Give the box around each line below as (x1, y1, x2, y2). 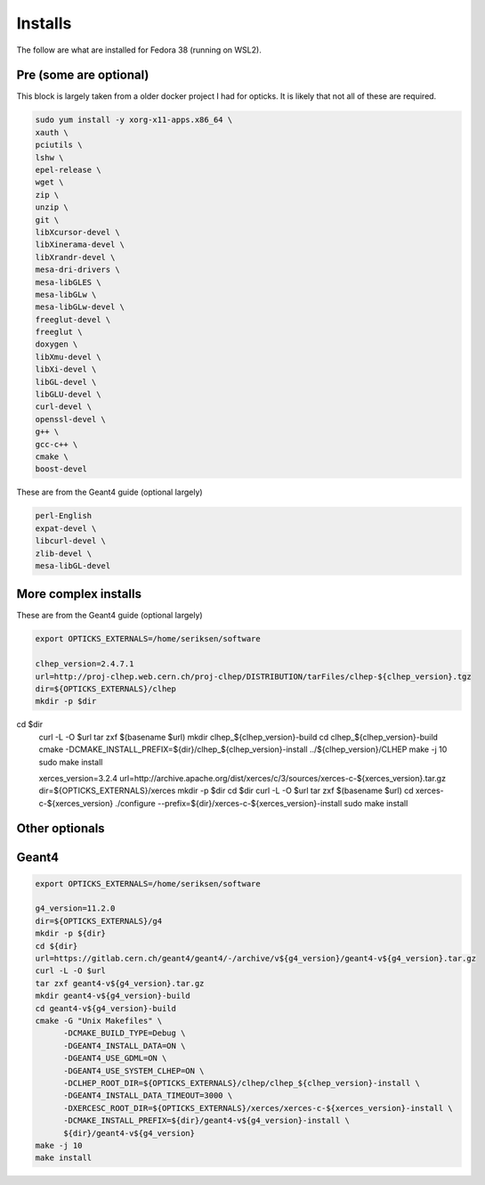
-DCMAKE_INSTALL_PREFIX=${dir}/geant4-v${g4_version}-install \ (63, 1116, 351, 1126)
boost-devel (35, 464, 88, 474)
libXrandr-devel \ (35, 252, 116, 262)
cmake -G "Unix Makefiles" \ (35, 1016, 163, 1026)
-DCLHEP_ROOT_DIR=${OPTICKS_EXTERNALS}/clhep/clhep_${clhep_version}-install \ (63, 1078, 420, 1088)
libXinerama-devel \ (35, 240, 125, 249)
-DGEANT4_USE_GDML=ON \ (63, 1053, 167, 1064)
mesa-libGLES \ (35, 277, 101, 287)
